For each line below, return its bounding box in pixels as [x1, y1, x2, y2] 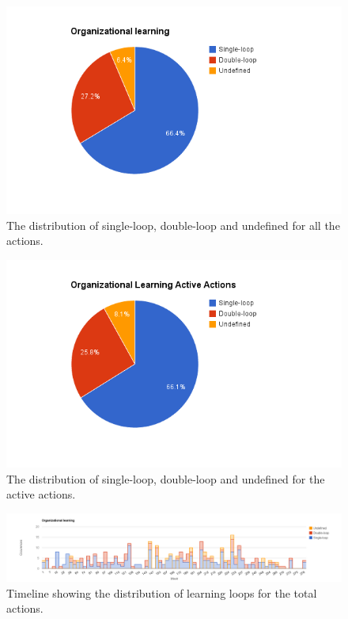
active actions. [6, 486, 76, 502]
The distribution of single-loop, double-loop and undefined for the [6, 470, 325, 487]
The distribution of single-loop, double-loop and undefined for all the [6, 216, 340, 233]
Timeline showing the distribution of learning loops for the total [6, 584, 317, 601]
